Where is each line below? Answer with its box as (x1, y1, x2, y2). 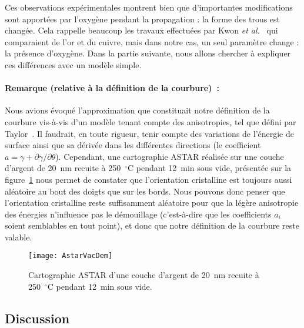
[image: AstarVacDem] (28, 252, 113, 260)
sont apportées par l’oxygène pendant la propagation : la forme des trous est (5, 12, 280, 25)
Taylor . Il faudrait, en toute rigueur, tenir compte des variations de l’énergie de (5, 127, 295, 139)
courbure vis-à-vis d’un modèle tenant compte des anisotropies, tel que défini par (5, 115, 296, 128)
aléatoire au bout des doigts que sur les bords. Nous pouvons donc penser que (5, 185, 285, 197)
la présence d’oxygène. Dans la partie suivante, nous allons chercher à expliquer (5, 47, 291, 59)
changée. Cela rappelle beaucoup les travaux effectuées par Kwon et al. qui (5, 24, 278, 36)
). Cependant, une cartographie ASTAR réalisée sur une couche (55, 150, 284, 162)
